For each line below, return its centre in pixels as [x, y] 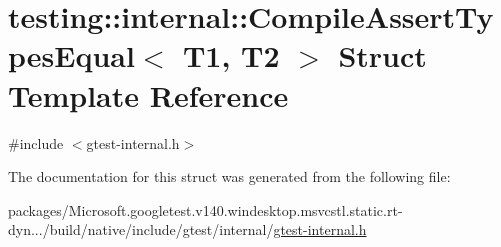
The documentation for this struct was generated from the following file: [229, 176]
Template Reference [148, 94]
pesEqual [71, 55]
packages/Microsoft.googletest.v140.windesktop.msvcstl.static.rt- [205, 209]
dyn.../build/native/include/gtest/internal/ [141, 229]
